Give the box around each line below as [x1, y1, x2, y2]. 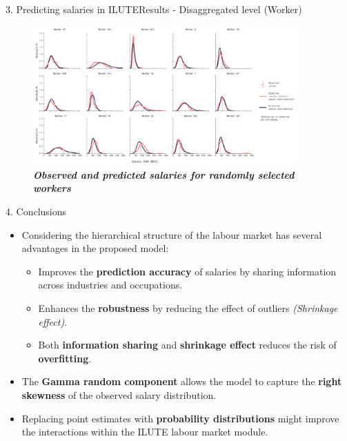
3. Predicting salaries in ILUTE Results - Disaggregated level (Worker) [6, 2, 302, 16]
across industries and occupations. [38, 277, 183, 292]
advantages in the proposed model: [21, 241, 169, 255]
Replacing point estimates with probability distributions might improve [21, 411, 339, 425]
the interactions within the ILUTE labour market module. [21, 424, 268, 439]
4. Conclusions [6, 204, 67, 218]
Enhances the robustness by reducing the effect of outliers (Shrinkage [38, 300, 338, 315]
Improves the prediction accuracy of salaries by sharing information [38, 264, 337, 278]
